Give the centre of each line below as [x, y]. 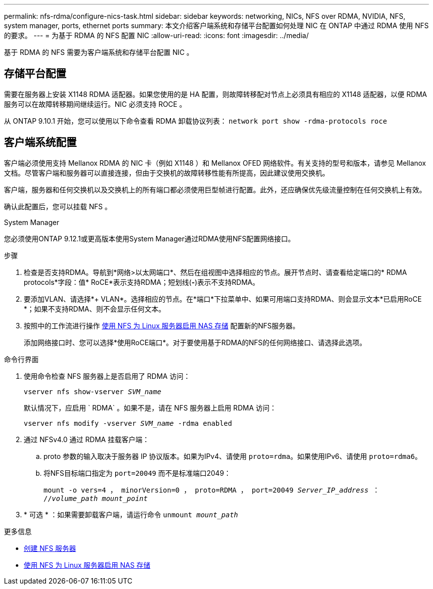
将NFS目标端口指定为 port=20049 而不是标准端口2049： [137, 473]
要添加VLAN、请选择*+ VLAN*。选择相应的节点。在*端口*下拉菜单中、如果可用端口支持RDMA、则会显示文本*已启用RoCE [223, 299]
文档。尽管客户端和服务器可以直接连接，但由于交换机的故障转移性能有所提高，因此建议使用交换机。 [167, 173]
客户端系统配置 [40, 142]
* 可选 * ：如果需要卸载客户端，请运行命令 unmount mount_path [131, 514]
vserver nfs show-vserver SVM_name [93, 391]
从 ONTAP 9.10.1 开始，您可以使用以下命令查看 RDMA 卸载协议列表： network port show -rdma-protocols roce [195, 121]
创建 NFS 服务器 [50, 548]
